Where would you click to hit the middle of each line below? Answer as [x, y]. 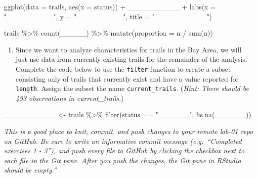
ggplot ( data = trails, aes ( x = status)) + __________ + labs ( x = [110, 6]
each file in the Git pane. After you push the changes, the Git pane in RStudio [123, 160]
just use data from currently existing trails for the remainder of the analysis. [131, 59]
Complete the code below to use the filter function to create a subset [123, 68]
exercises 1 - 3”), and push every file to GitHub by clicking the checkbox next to [124, 151]
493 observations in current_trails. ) [70, 98]
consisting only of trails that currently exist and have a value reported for [127, 78]
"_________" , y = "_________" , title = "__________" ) [108, 16]
